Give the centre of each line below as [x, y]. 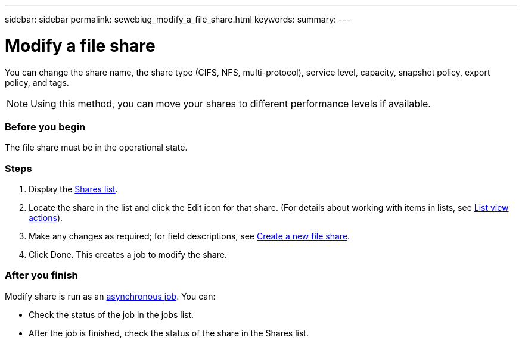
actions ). [46, 218]
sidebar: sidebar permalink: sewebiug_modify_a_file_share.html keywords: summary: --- [178, 19]
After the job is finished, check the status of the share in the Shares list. [169, 333]
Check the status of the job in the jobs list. [111, 314]
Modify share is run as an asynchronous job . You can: [110, 296]
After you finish [41, 275]
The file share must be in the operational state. [96, 148]
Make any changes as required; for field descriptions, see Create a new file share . [189, 236]
